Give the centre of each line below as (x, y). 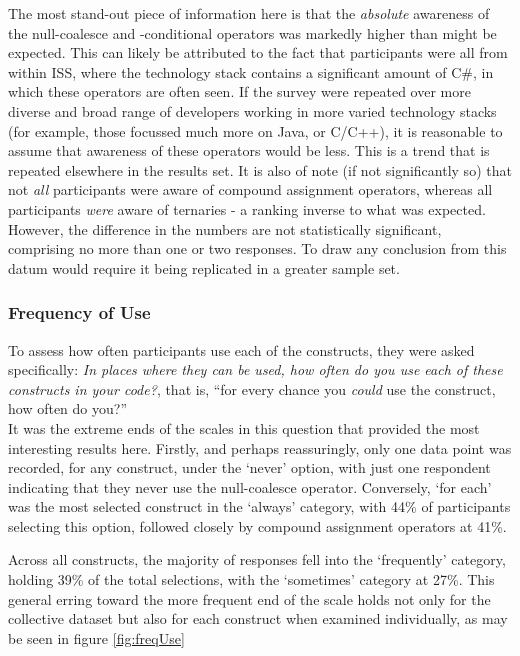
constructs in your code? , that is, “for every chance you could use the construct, (252, 388)
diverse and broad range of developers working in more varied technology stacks (252, 110)
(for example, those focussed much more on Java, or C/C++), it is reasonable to (255, 130)
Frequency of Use (79, 312)
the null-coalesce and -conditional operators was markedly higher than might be (252, 32)
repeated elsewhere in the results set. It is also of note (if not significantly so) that (260, 169)
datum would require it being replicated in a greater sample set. (204, 267)
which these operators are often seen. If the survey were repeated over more (239, 91)
